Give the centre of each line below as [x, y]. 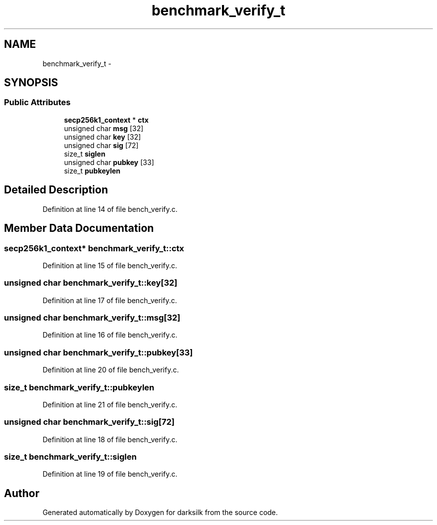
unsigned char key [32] [103, 137]
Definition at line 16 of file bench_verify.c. [110, 335]
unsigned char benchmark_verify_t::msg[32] [92, 318]
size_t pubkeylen [92, 171]
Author [22, 493]
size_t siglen [85, 154]
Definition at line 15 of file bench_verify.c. [110, 265]
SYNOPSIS [31, 83]
